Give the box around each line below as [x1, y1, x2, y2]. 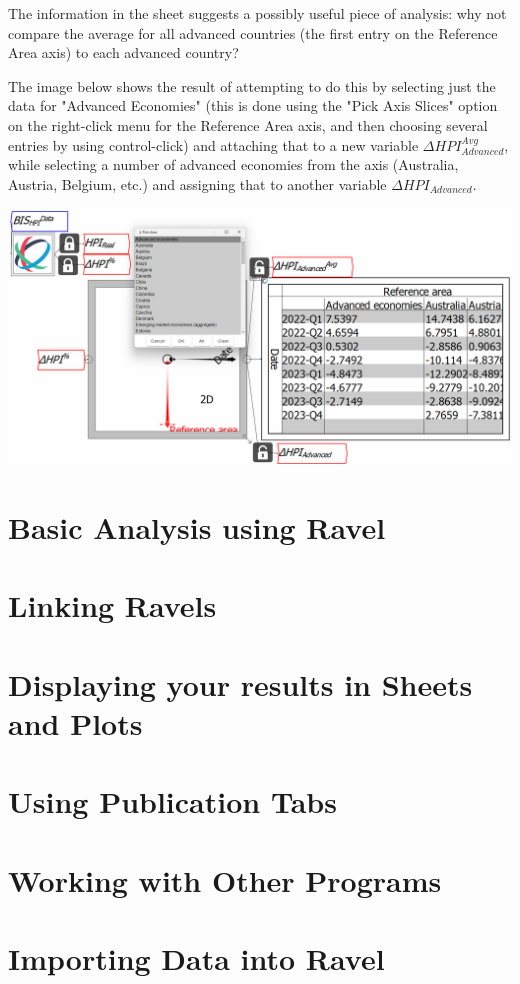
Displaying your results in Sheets [8, 663, 473, 704]
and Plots [8, 703, 143, 743]
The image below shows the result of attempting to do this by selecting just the [8, 75, 496, 96]
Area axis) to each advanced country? [8, 42, 239, 63]
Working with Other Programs [8, 859, 442, 900]
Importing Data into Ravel [8, 938, 385, 979]
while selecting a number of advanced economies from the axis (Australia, [8, 154, 459, 175]
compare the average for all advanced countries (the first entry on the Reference [8, 22, 498, 43]
